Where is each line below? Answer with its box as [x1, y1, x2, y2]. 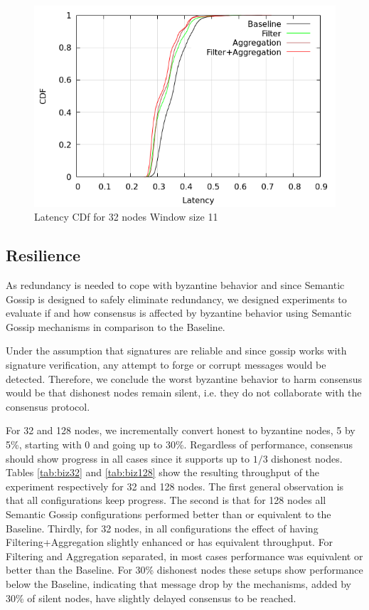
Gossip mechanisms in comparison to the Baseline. [6, 319, 225, 334]
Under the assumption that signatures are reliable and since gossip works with [6, 343, 347, 358]
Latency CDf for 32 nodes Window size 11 [34, 209, 218, 224]
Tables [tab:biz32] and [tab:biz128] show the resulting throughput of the [6, 465, 320, 480]
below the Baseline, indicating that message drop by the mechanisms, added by [6, 576, 351, 591]
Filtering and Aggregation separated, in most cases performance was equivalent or [6, 548, 363, 563]
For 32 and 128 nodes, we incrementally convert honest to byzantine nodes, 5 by [6, 423, 355, 438]
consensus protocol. [6, 399, 90, 414]
